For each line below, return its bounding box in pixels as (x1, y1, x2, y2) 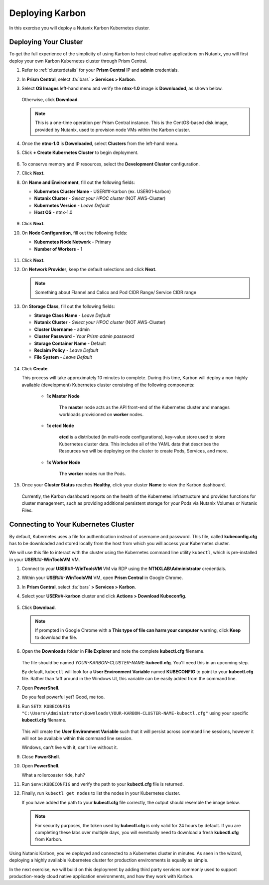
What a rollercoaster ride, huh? (21, 772, 85, 778)
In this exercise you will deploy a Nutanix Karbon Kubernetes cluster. (9, 25, 150, 31)
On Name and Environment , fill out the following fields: (21, 179, 135, 185)
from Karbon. (35, 836, 62, 842)
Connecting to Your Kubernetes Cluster (9, 520, 134, 529)
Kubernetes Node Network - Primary (34, 239, 112, 245)
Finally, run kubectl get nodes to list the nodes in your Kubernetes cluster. (21, 790, 180, 796)
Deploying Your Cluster (9, 38, 83, 46)
